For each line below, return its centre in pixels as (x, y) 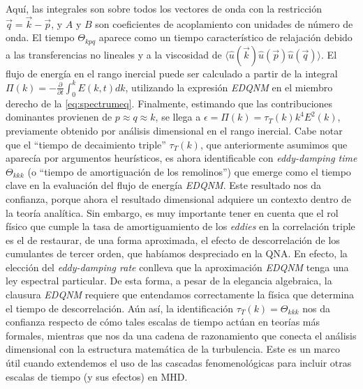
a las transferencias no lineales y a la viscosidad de (114, 54)
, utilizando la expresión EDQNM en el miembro (229, 87)
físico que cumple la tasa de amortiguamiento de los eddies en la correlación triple (180, 226)
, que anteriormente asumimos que (274, 144)
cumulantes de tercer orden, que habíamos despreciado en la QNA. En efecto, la (177, 253)
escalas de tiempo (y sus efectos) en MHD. (97, 376)
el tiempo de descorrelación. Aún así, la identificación (120, 308)
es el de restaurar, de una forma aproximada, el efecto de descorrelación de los (173, 239)
